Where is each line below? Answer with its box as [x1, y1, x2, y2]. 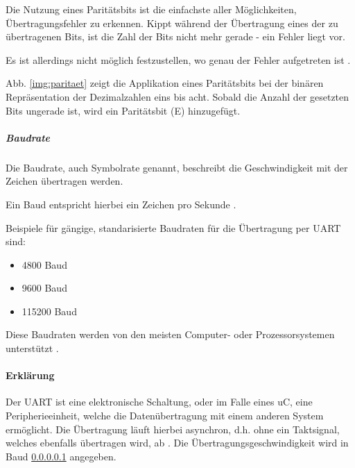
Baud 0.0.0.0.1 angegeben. [6, 449, 116, 463]
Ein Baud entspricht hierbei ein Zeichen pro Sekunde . [6, 197, 236, 211]
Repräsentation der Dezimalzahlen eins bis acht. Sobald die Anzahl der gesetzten [6, 89, 349, 103]
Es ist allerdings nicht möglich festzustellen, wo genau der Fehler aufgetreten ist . [6, 52, 351, 67]
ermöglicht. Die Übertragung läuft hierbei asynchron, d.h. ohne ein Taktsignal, [6, 421, 340, 436]
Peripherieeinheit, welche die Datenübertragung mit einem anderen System [6, 408, 324, 423]
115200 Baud [21, 303, 77, 318]
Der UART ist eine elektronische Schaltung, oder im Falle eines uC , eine [6, 394, 313, 409]
